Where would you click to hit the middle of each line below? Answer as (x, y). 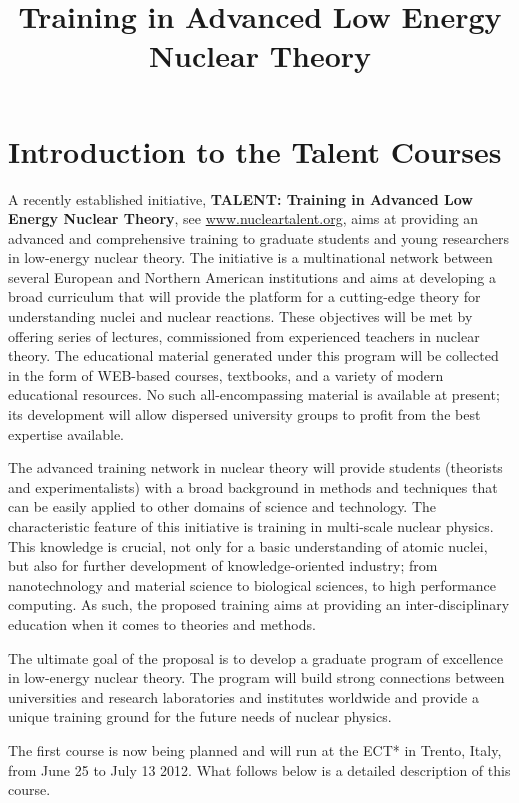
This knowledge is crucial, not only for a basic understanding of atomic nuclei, (248, 545)
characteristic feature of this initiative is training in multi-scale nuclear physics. (251, 526)
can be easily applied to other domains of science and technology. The (222, 506)
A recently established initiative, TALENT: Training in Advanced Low (240, 198)
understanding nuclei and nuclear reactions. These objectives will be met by (240, 316)
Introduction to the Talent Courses (255, 150)
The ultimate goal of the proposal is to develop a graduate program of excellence (255, 657)
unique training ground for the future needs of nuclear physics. (200, 716)
